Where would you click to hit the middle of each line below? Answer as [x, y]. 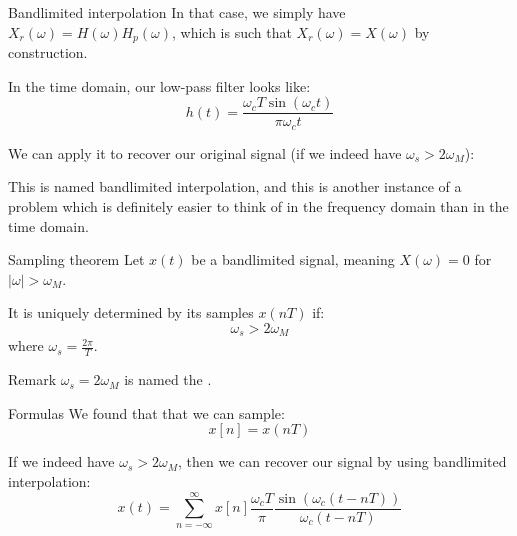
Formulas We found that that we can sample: [146, 412]
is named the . [168, 379]
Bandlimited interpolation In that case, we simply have [177, 12]
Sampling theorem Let [76, 259]
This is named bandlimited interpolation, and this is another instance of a [235, 186]
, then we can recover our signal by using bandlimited [342, 461]
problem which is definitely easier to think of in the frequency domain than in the [258, 205]
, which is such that [232, 31]
